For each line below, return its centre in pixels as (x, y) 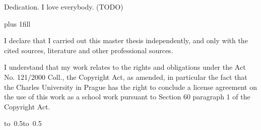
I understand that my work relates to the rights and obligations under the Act (125, 67)
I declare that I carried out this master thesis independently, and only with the (126, 40)
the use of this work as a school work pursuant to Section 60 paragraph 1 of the (127, 97)
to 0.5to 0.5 (23, 123)
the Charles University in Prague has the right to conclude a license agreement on (130, 87)
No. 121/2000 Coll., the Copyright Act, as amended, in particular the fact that (126, 77)
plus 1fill (17, 23)
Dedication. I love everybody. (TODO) (64, 7)
